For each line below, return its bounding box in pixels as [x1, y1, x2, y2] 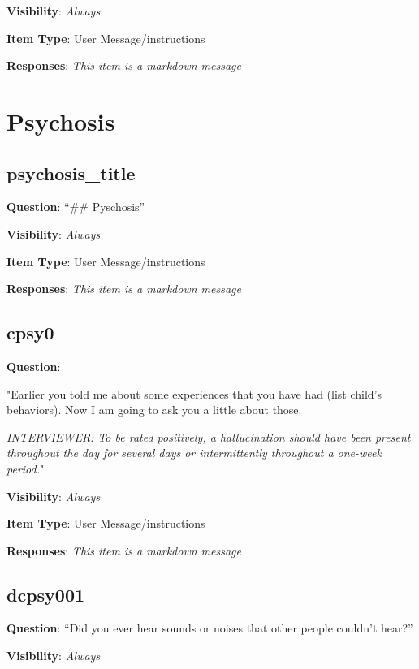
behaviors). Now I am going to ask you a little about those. [6, 401, 302, 418]
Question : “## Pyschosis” [6, 198, 145, 215]
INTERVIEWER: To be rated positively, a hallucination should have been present [6, 428, 411, 445]
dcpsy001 [6, 581, 85, 606]
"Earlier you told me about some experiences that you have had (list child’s [6, 385, 382, 402]
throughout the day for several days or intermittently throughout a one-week [6, 444, 382, 461]
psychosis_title [6, 160, 136, 185]
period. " [6, 460, 45, 477]
